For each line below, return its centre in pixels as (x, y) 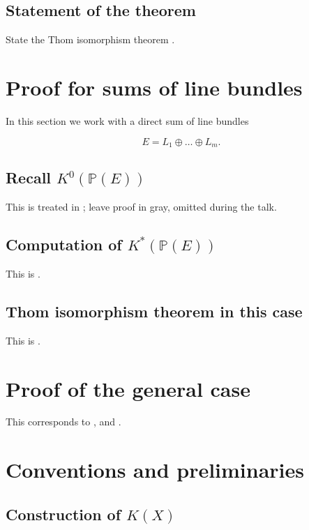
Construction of (63, 514)
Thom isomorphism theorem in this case (154, 311)
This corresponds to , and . (63, 422)
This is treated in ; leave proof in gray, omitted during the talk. (141, 207)
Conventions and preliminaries (155, 470)
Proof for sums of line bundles (154, 87)
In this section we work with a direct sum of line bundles (127, 120)
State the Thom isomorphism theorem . (90, 39)
